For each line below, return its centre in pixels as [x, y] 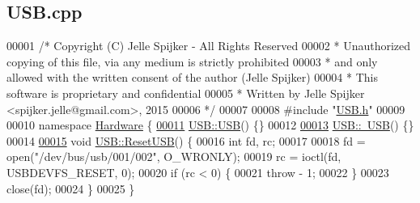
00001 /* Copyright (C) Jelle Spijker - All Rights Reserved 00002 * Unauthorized [209, 46]
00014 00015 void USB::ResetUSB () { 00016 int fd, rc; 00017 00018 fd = [186, 140]
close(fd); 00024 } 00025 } [71, 188]
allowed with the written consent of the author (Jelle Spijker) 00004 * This [192, 77]
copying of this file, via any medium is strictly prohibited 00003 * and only [192, 61]
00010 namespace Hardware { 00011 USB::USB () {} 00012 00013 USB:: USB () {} [210, 125]
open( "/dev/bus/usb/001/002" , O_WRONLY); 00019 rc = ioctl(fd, [174, 156]
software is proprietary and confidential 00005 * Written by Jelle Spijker [186, 93]
